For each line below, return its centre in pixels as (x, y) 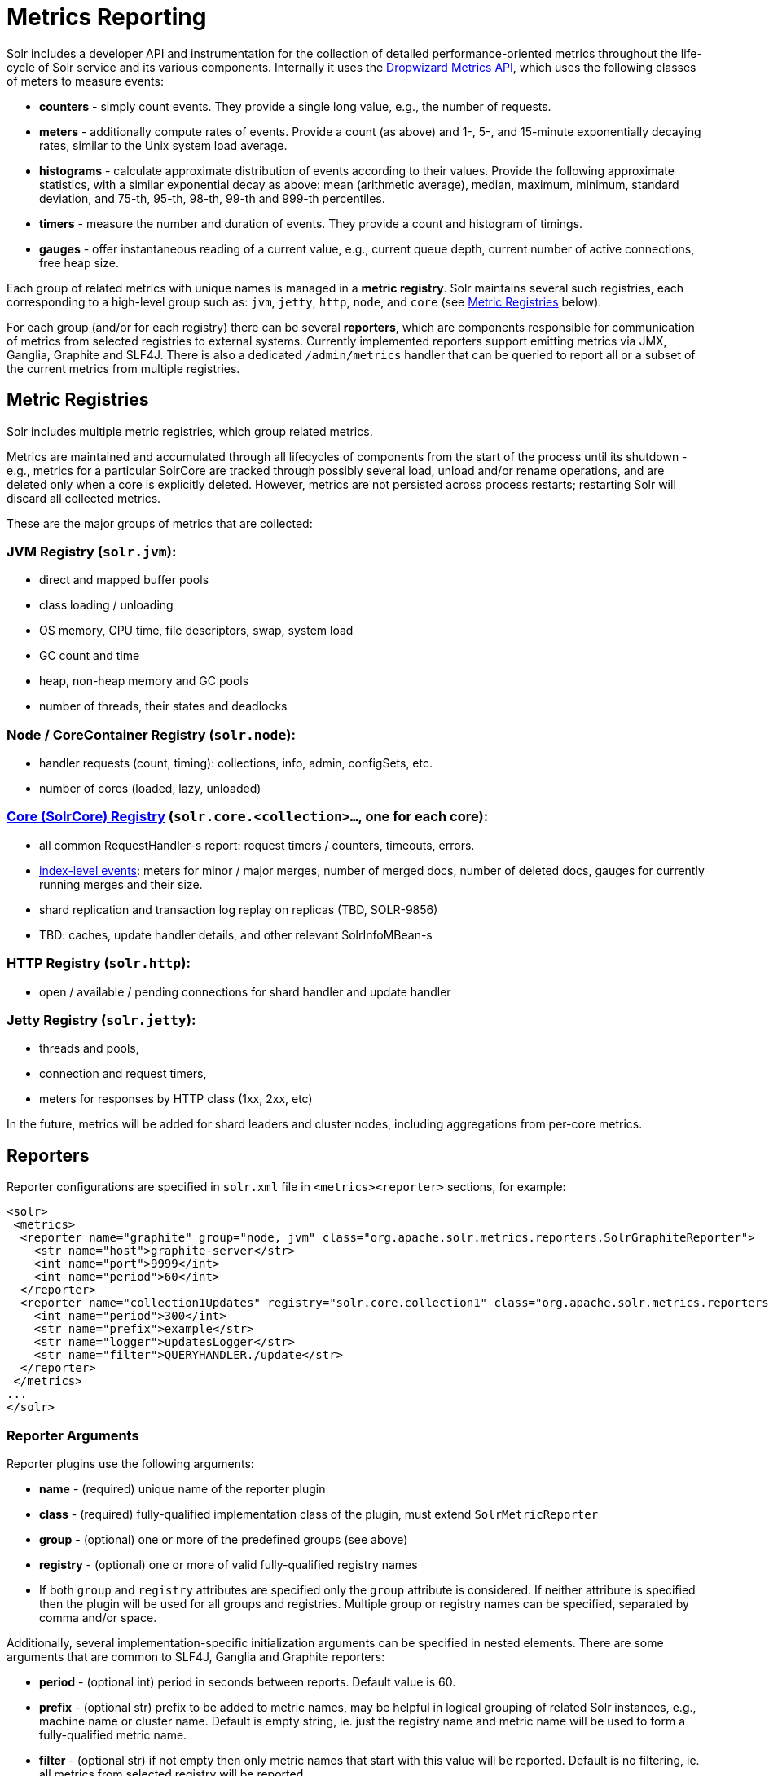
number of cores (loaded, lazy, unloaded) (150, 789)
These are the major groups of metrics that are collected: (160, 523)
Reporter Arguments (73, 1435)
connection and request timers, (123, 1074)
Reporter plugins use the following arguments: (130, 1463)
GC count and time (90, 656)
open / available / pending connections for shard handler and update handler (245, 991)
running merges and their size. (121, 884)
